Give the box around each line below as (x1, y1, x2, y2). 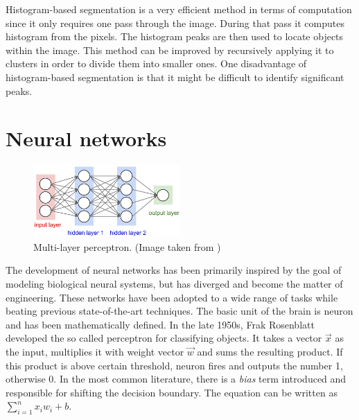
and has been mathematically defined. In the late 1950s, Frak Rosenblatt (6, 317, 315, 331)
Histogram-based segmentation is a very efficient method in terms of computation (6, 2, 352, 16)
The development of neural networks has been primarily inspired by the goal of (6, 263, 342, 277)
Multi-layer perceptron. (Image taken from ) (33, 239, 221, 254)
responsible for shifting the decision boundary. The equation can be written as (6, 385, 338, 399)
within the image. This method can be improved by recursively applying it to (6, 42, 334, 57)
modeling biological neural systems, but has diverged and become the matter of (6, 277, 343, 291)
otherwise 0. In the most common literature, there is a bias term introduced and (6, 371, 347, 386)
